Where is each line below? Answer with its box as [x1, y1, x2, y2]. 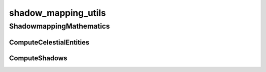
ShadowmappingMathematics [9, 22, 110, 31]
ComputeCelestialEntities [9, 38, 90, 46]
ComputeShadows [9, 54, 67, 62]
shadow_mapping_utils [9, 7, 106, 18]
